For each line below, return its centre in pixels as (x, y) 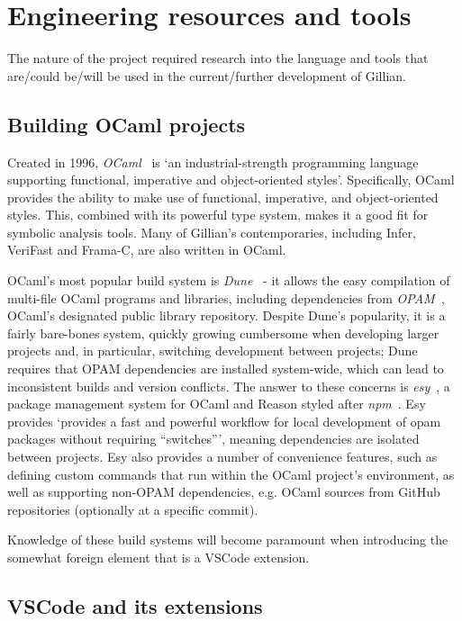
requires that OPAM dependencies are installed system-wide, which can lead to (226, 369)
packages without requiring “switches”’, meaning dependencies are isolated (213, 439)
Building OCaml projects (127, 124)
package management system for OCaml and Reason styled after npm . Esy (217, 404)
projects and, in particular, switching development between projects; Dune (213, 351)
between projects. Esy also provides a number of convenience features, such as (222, 457)
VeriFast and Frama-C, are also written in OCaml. (147, 250)
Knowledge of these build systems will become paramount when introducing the (228, 540)
